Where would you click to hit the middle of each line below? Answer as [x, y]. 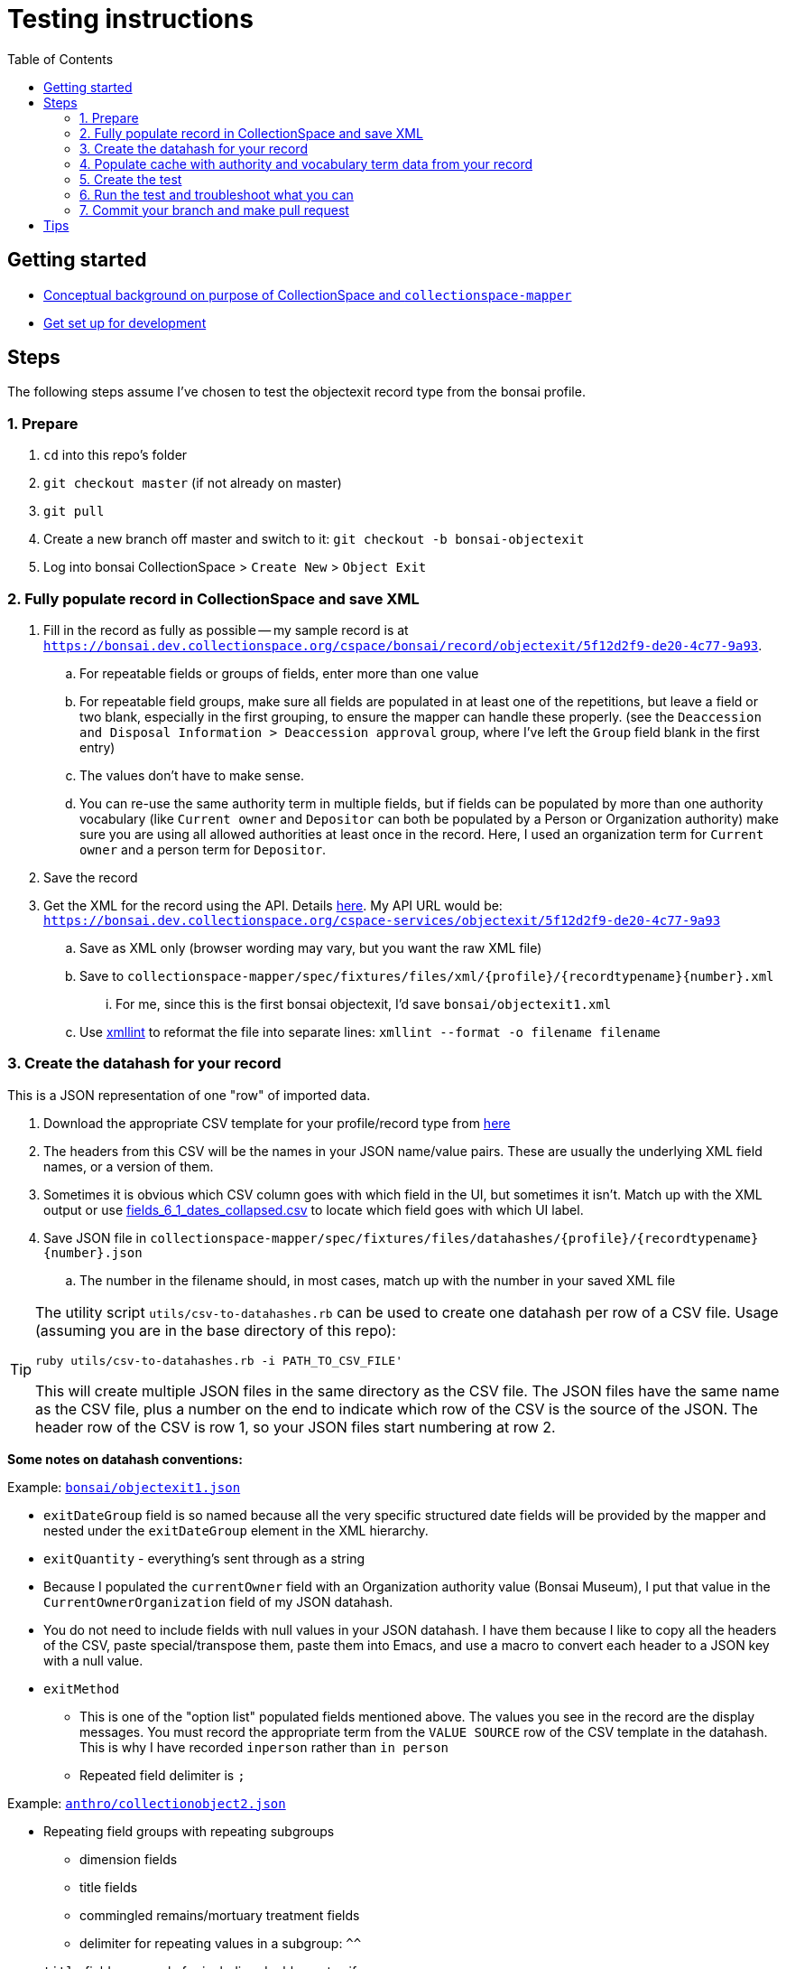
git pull [74, 512]
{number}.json [93, 1252]
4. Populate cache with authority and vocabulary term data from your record [306, 163]
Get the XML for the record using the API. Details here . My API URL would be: [273, 905]
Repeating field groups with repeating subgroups [189, 1831]
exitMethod [82, 1689]
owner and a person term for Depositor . [203, 849]
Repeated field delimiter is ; [162, 1775]
